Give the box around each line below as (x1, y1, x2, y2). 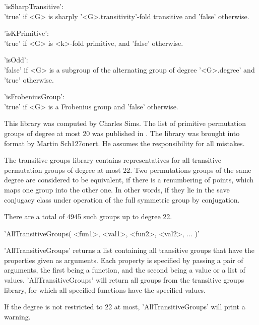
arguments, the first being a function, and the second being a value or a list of (4, 265, 245, 275)
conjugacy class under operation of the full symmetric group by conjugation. (4, 194, 240, 205)
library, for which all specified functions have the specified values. (4, 284, 206, 295)
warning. (4, 311, 31, 321)
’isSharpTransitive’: (4, 1, 64, 11)
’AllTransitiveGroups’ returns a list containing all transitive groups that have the (4, 245, 255, 255)
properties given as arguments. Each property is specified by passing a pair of (4, 254, 243, 265)
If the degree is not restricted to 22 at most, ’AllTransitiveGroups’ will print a (4, 301, 245, 312)
